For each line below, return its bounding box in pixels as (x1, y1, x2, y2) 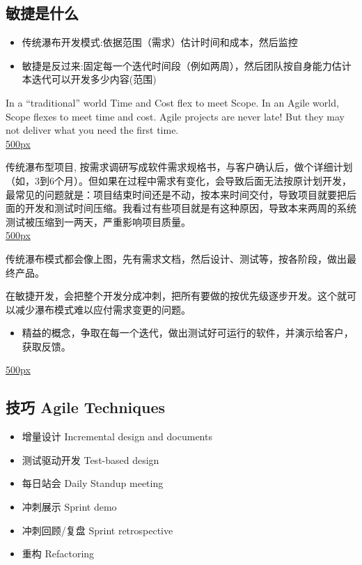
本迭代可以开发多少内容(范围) (22, 72, 157, 86)
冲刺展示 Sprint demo (22, 500, 117, 514)
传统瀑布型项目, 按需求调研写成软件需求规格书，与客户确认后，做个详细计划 (6, 160, 353, 174)
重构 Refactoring (22, 546, 95, 561)
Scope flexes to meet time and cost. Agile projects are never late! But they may (6, 109, 345, 123)
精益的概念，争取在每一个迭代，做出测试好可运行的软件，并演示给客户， (22, 325, 354, 340)
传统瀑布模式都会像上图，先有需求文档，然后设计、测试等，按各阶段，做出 (6, 251, 347, 265)
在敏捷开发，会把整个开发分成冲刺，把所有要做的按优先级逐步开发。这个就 (6, 288, 347, 303)
